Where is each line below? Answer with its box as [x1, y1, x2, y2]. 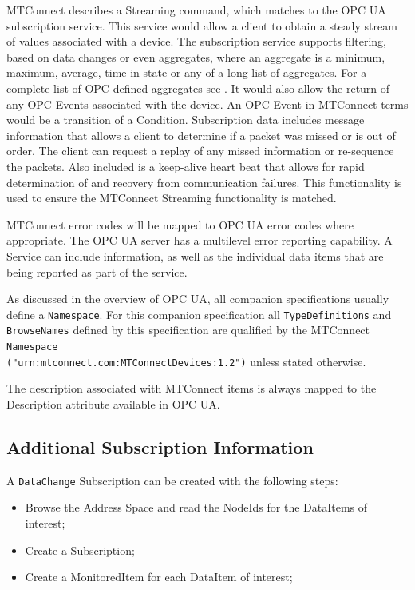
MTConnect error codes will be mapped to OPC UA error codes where [6, 216, 354, 233]
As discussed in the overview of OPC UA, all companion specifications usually [6, 290, 389, 307]
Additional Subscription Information [6, 434, 314, 459]
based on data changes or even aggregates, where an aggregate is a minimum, [6, 48, 385, 65]
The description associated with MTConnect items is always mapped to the [6, 380, 377, 397]
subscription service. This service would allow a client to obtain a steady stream [6, 17, 397, 34]
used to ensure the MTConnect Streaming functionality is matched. [6, 189, 337, 206]
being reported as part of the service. [6, 263, 188, 280]
